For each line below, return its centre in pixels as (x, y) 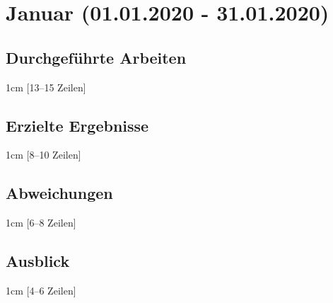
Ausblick (38, 261)
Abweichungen (59, 193)
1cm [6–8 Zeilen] (41, 223)
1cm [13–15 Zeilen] (46, 87)
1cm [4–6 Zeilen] (41, 290)
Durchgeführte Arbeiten (96, 57)
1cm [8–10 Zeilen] (43, 155)
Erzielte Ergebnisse (77, 125)
